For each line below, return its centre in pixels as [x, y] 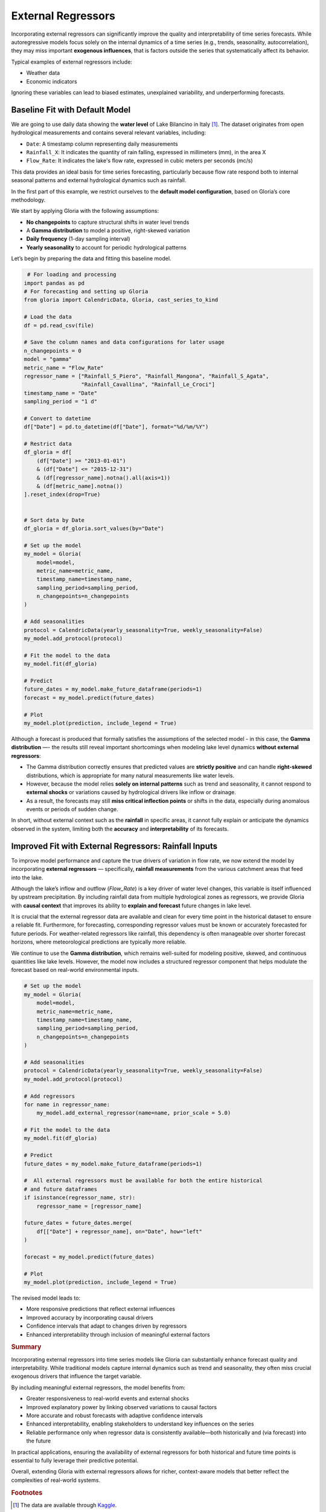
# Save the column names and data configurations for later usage [124, 342]
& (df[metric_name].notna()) [80, 486]
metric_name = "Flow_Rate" [64, 368]
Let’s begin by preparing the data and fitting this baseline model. [91, 259]
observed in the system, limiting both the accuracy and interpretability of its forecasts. [120, 829]
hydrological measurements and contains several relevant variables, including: [109, 132]
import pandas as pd [54, 283]
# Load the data [48, 317]
